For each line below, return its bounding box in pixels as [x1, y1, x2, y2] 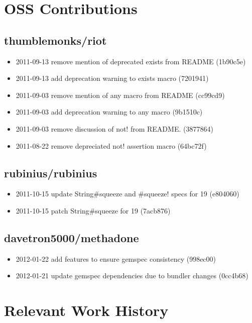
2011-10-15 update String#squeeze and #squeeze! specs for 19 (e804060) [16, 188, 239, 199]
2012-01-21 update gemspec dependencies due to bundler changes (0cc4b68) [16, 270, 248, 281]
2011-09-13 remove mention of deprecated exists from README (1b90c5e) [16, 56, 246, 66]
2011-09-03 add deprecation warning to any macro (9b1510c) [16, 106, 203, 117]
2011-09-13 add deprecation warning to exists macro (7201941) [16, 73, 209, 83]
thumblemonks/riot [4, 32, 107, 48]
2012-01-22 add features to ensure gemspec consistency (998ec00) [16, 253, 216, 264]
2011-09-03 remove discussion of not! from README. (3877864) [16, 123, 213, 134]
